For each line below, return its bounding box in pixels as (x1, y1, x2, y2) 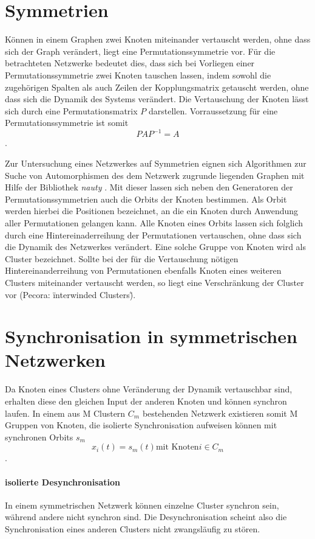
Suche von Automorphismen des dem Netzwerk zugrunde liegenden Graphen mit (5, 169, 305, 181)
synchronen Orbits (5, 430, 73, 443)
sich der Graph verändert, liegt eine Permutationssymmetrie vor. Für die (5, 44, 276, 57)
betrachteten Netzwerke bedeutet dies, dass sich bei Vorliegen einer (5, 57, 255, 69)
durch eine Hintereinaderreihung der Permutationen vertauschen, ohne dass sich (5, 228, 302, 241)
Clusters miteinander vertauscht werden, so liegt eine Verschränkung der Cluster (5, 276, 304, 288)
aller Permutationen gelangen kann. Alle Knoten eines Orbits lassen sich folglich (5, 216, 303, 229)
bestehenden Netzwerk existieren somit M (142, 406, 298, 419)
